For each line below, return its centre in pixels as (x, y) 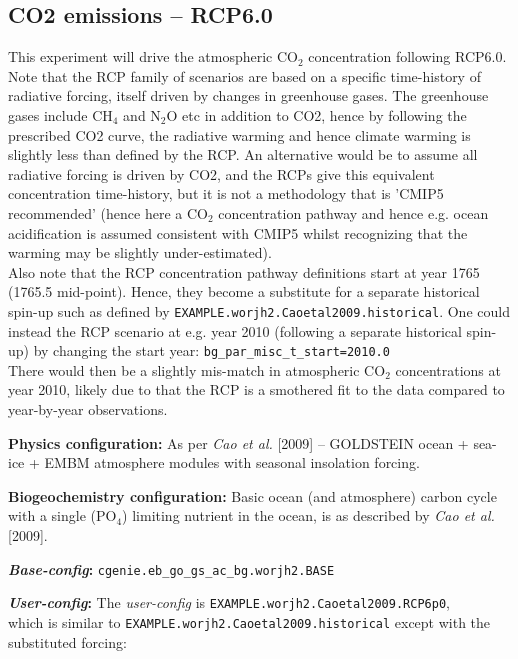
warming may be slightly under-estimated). (140, 252)
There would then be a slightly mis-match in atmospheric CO (197, 369)
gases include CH (60, 114)
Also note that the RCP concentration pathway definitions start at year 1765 (244, 271)
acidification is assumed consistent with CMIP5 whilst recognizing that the (238, 232)
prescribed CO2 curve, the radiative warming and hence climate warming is (239, 134)
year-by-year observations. (88, 409)
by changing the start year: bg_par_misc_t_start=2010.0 (211, 350)
